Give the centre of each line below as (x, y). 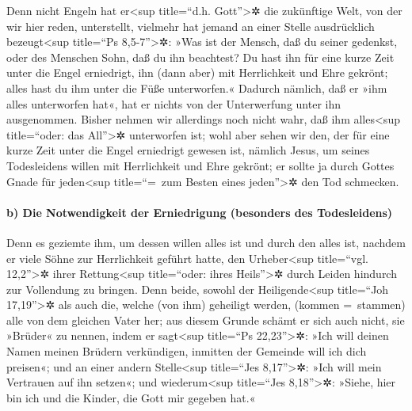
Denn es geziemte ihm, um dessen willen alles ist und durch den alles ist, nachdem (206, 242)
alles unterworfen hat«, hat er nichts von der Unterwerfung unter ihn (174, 103)
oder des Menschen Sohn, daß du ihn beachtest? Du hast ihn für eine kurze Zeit (200, 57)
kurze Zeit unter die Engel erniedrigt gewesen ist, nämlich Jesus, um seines (188, 150)
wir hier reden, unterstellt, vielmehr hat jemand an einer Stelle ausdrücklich (191, 26)
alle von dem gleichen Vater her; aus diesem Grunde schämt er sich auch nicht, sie (206, 320)
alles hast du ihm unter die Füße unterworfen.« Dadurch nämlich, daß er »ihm (197, 88)
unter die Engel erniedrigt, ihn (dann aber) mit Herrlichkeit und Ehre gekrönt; (197, 72)
